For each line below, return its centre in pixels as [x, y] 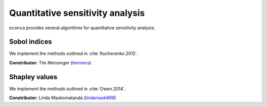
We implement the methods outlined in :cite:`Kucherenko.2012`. [74, 53]
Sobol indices [30, 42]
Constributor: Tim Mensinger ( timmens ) [50, 62]
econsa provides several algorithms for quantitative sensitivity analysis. [82, 28]
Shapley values [33, 77]
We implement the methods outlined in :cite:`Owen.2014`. [67, 89]
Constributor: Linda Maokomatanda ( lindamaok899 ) [63, 98]
